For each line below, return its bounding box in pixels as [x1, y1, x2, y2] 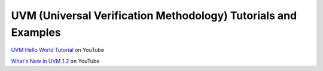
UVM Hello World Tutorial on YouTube [11, 47, 105, 54]
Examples [11, 26, 61, 39]
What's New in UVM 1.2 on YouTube [11, 57, 100, 64]
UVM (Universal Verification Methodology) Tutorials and [11, 9, 297, 22]
